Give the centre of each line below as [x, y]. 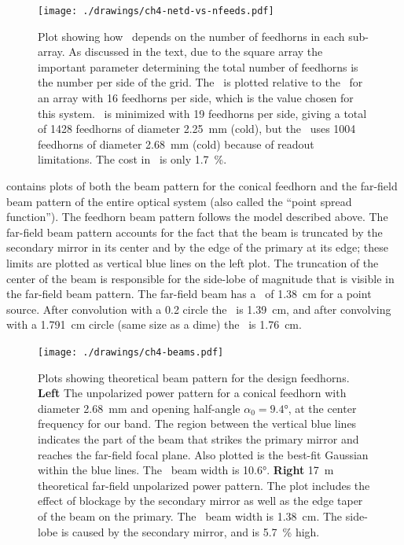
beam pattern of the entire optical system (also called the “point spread [179, 201]
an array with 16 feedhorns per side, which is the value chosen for [196, 98]
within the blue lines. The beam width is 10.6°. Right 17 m [186, 470]
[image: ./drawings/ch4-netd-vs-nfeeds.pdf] [156, 11]
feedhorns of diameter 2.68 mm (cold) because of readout [176, 144]
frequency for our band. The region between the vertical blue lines [197, 423]
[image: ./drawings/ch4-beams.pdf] [131, 352]
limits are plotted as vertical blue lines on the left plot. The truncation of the [193, 262]
